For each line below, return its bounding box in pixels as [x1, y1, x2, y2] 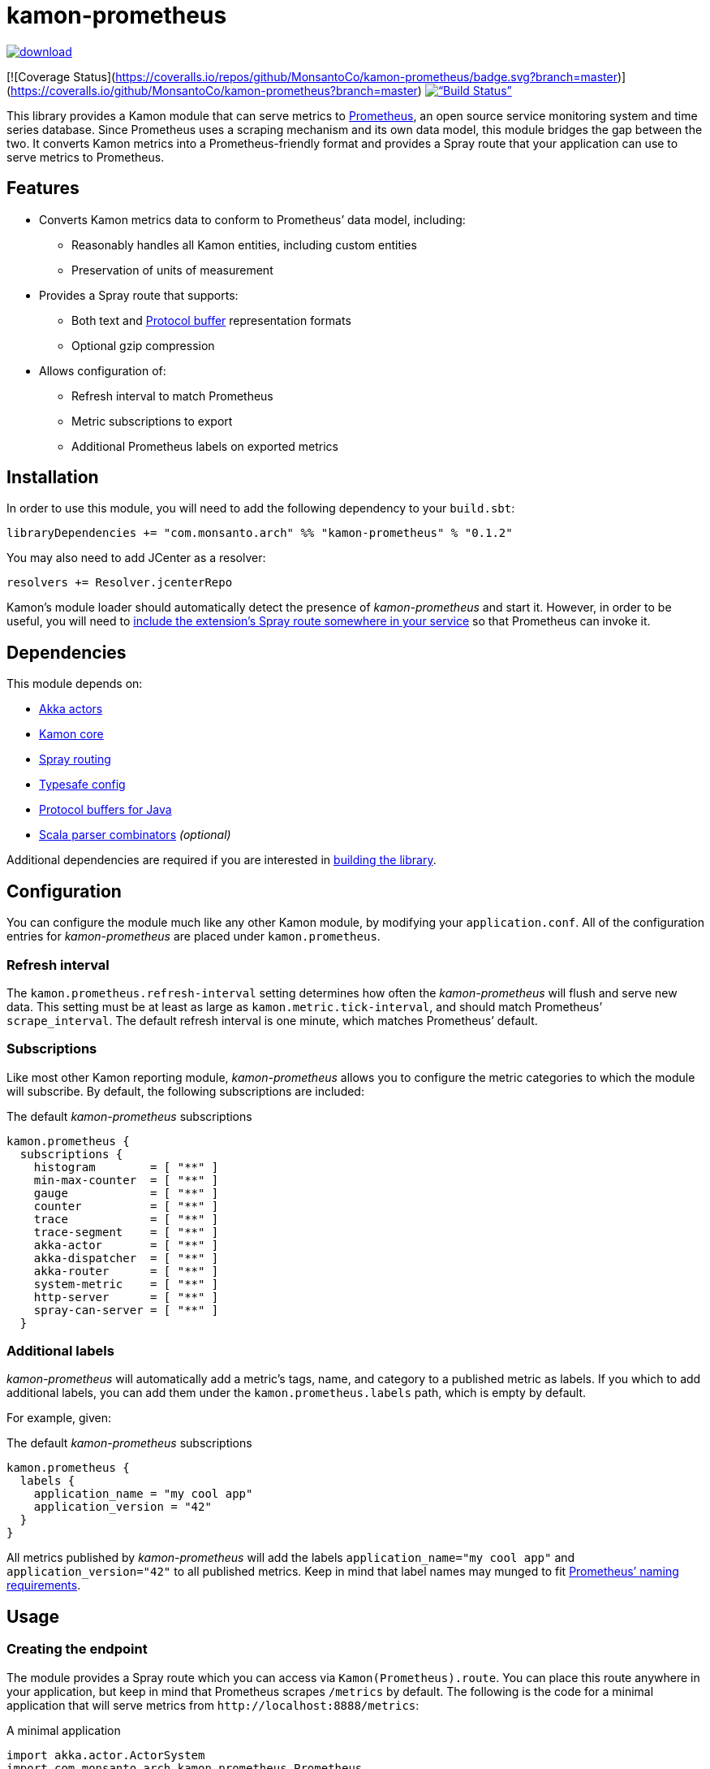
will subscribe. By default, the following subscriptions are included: [6, 1083, 364, 1098]
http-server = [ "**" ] [33, 1290, 219, 1304]
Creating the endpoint [6, 1641, 148, 1658]
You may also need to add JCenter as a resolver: [6, 551, 266, 565]
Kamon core [39, 727, 104, 742]
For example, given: [6, 1411, 112, 1425]
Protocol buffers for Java [39, 802, 172, 817]
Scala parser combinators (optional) [39, 828, 231, 842]
